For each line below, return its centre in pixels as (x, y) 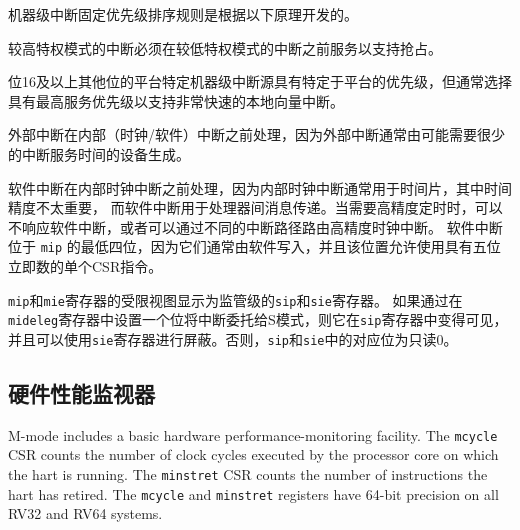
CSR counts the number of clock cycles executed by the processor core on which (253, 454)
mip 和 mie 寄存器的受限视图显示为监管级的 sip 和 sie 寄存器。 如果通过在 (235, 299)
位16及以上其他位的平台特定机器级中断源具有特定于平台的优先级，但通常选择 (260, 81)
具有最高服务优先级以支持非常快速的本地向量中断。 (176, 100)
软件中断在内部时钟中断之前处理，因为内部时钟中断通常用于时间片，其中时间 (260, 187)
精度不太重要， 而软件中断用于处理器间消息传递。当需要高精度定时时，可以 (255, 207)
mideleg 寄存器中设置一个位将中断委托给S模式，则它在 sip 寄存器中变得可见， (258, 319)
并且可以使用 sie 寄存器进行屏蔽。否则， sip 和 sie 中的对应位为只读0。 (233, 338)
